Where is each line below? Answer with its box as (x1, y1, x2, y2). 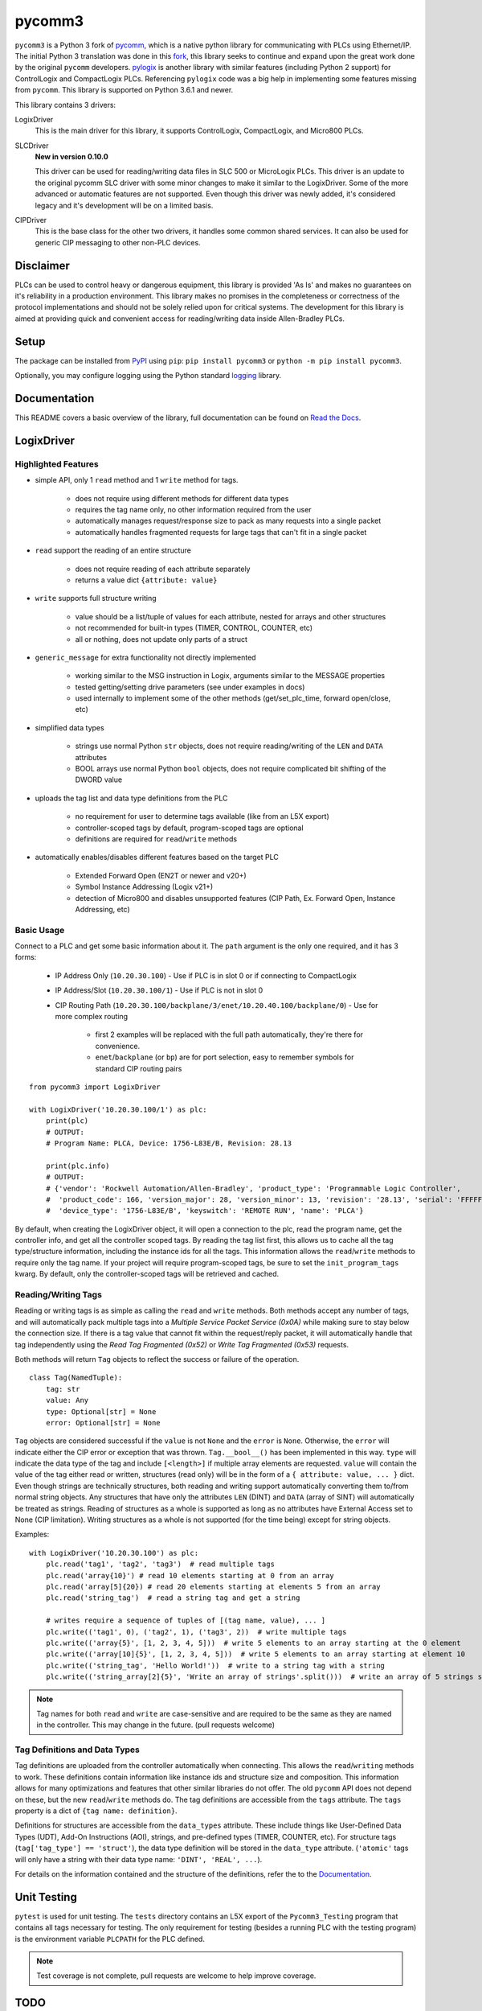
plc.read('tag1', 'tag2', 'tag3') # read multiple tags (45, 1560, 275, 1569)
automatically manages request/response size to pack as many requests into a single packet (75, 516, 382, 526)
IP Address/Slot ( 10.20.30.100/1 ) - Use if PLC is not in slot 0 (55, 985, 263, 995)
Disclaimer (14, 258, 70, 273)
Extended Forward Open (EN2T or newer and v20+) (75, 870, 247, 880)
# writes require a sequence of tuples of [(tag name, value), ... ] (45, 1616, 326, 1625)
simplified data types (35, 722, 104, 732)
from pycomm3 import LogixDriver (29, 1083, 161, 1092)
